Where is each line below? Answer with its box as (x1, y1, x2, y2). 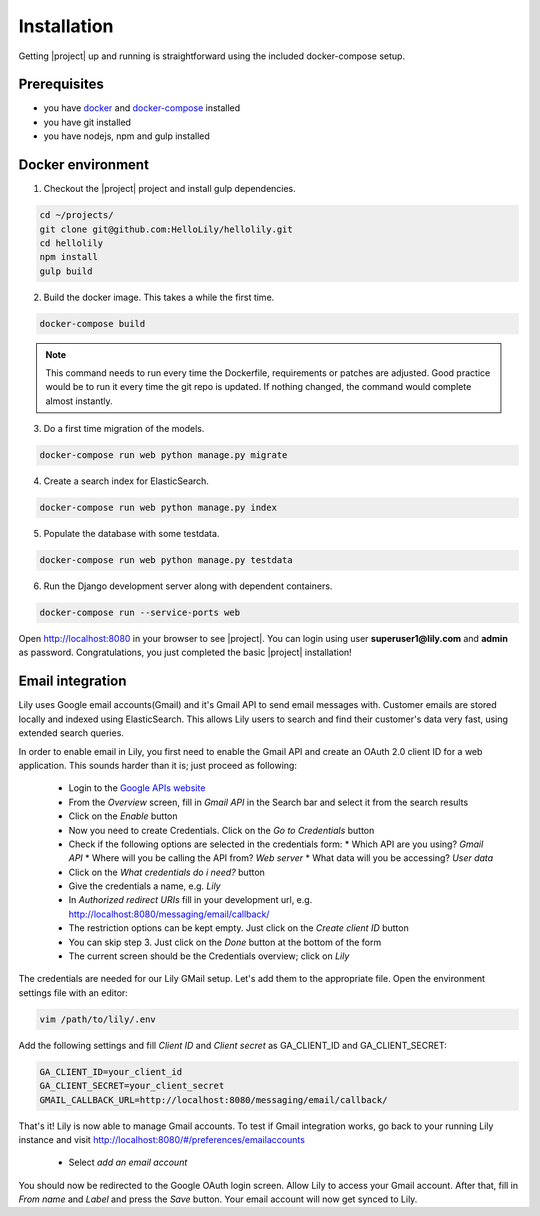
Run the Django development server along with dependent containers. (43, 580, 333, 592)
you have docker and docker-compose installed (43, 102, 241, 114)
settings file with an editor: (18, 986, 129, 999)
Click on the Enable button (68, 810, 179, 822)
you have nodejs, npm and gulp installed (43, 130, 210, 142)
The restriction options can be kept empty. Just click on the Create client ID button (68, 922, 409, 934)
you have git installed (43, 116, 132, 128)
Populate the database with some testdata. (43, 528, 220, 540)
